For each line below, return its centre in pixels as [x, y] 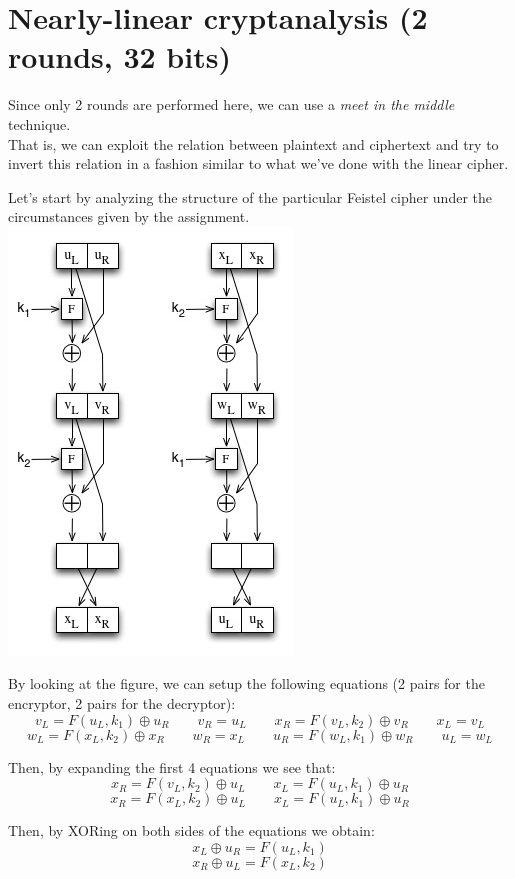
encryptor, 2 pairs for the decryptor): [122, 703]
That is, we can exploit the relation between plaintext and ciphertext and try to [253, 143]
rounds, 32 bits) [119, 56]
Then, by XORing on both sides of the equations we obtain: [191, 830]
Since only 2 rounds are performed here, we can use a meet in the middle [231, 104]
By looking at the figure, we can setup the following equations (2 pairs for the [246, 683]
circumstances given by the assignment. [129, 216]
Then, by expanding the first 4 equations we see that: [172, 766]
